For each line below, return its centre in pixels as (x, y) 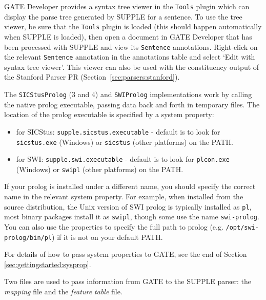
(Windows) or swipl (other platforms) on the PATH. (100, 169)
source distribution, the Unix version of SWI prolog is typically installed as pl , (128, 206)
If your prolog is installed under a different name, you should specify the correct (130, 186)
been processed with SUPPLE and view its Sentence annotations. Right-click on (131, 46)
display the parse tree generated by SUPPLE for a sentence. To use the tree (123, 16)
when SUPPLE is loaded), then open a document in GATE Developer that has (128, 36)
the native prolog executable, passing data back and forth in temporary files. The (132, 104)
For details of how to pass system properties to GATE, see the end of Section (126, 254)
